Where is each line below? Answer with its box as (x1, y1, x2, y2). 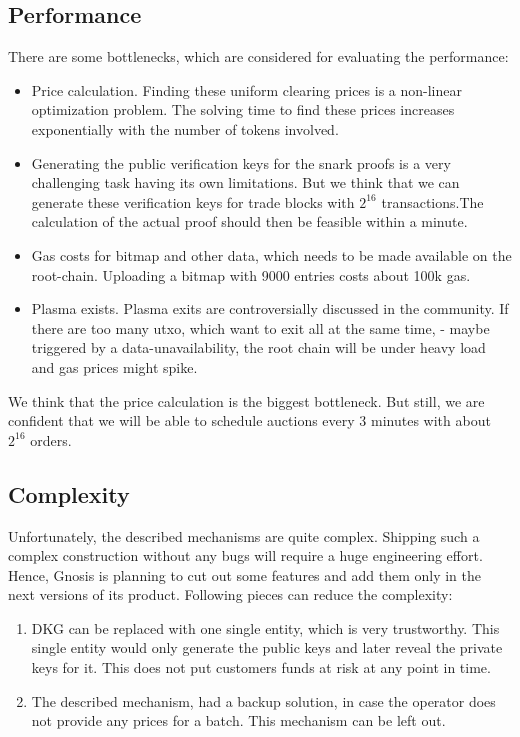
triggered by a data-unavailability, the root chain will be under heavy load (31, 337, 486, 358)
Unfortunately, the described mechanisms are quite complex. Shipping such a (8, 525, 480, 546)
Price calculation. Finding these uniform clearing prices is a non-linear (31, 79, 462, 100)
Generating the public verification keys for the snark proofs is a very (31, 152, 451, 173)
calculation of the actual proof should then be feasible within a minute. (31, 211, 468, 232)
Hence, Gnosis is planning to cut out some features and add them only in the (8, 564, 482, 585)
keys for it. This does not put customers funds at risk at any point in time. (31, 657, 491, 678)
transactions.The (381, 191, 484, 212)
